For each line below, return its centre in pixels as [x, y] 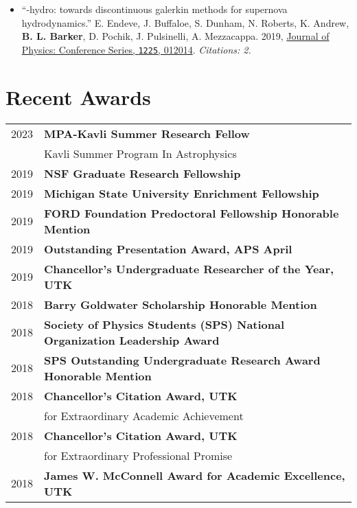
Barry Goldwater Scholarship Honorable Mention [181, 304]
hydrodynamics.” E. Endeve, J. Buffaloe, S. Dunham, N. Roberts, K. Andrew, [185, 22]
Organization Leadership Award [132, 340]
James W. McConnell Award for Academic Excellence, [195, 475]
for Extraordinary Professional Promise [138, 455]
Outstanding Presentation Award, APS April [168, 249]
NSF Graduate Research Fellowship [142, 173]
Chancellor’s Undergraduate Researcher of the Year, [189, 268]
